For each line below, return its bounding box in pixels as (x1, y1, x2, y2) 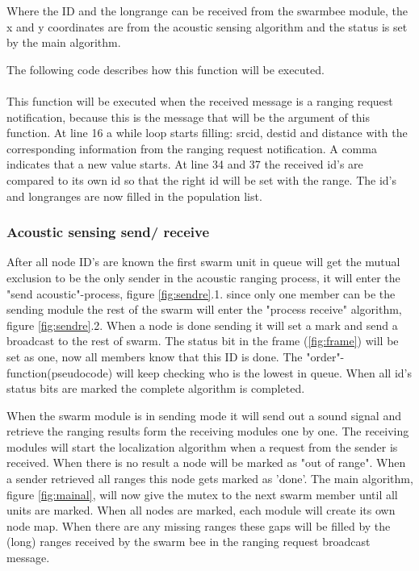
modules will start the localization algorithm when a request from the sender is (6, 438, 398, 455)
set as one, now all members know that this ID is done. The (6, 348, 303, 365)
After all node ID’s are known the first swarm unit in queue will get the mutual (6, 253, 400, 270)
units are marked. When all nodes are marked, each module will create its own (6, 502, 396, 519)
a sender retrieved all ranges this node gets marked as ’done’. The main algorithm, (6, 470, 413, 487)
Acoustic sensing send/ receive (6, 222, 210, 242)
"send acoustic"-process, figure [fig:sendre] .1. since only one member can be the (6, 285, 396, 302)
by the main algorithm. (6, 34, 121, 51)
